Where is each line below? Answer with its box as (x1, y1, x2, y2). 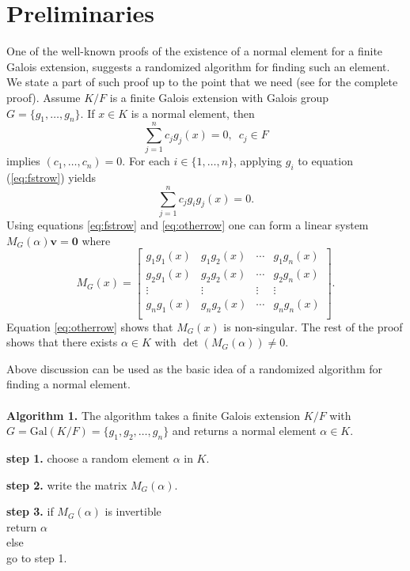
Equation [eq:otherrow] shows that (6, 318, 173, 335)
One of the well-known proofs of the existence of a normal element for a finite (6, 43, 383, 59)
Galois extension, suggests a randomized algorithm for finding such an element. (6, 58, 390, 74)
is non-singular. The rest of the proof (223, 318, 403, 335)
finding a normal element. (6, 376, 131, 392)
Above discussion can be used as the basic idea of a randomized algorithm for (6, 360, 383, 376)
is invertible (104, 503, 161, 520)
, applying (233, 153, 283, 169)
